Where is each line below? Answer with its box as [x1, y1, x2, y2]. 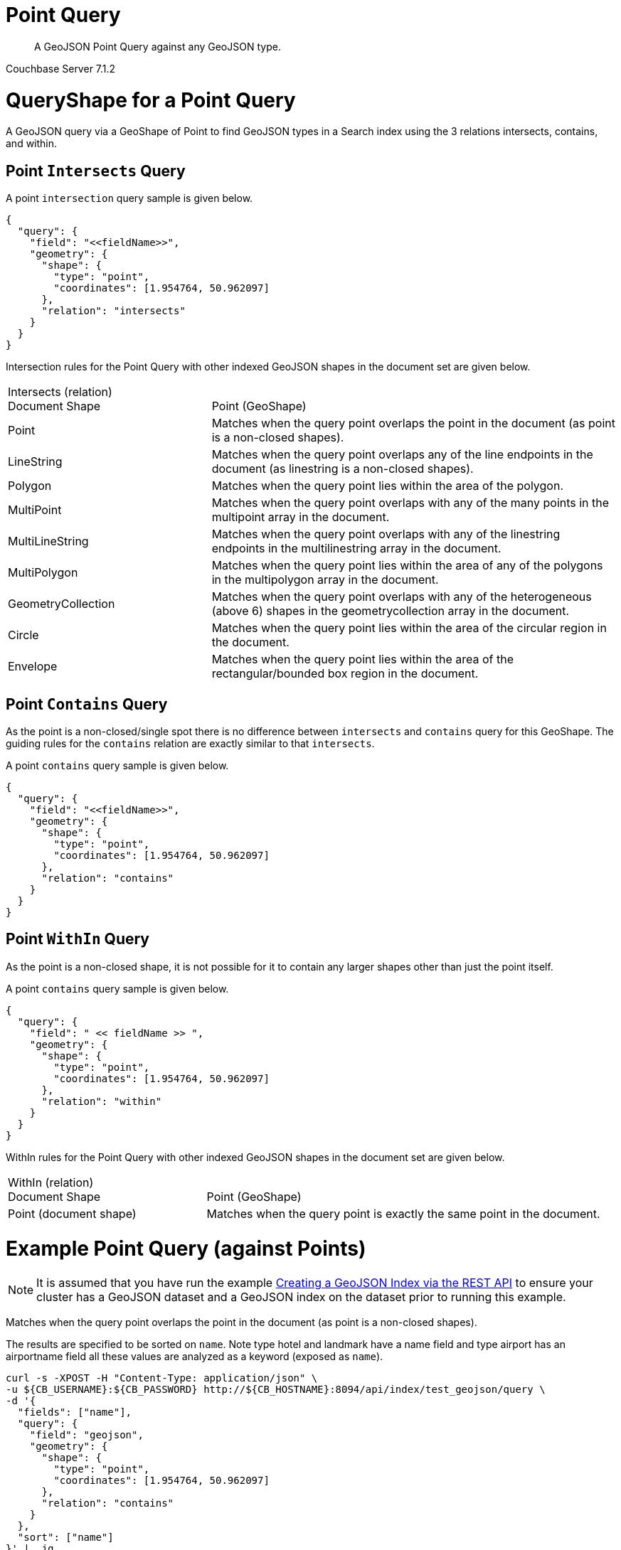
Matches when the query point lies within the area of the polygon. [211, 479, 563, 493]
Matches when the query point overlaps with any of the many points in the [211, 496, 610, 511]
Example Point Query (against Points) [6, 1236, 366, 1261]
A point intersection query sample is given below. [6, 192, 253, 205]
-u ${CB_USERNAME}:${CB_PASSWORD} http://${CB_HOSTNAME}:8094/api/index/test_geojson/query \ [6, 1384, 546, 1396]
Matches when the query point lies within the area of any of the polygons [211, 558, 603, 573]
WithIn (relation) [8, 1175, 94, 1190]
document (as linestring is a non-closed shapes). [211, 461, 474, 476]
